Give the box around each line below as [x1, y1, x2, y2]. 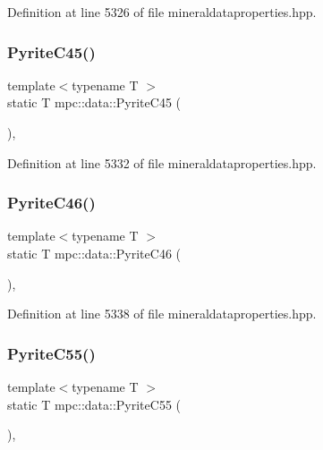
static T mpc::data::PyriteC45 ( [7, 93, 181, 112]
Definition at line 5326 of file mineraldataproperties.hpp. [7, 3, 317, 21]
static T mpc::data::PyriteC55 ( [7, 395, 181, 413]
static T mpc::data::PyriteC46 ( [7, 244, 181, 262]
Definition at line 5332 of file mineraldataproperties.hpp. [7, 153, 317, 172]
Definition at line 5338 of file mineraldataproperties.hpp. [7, 304, 317, 323]
